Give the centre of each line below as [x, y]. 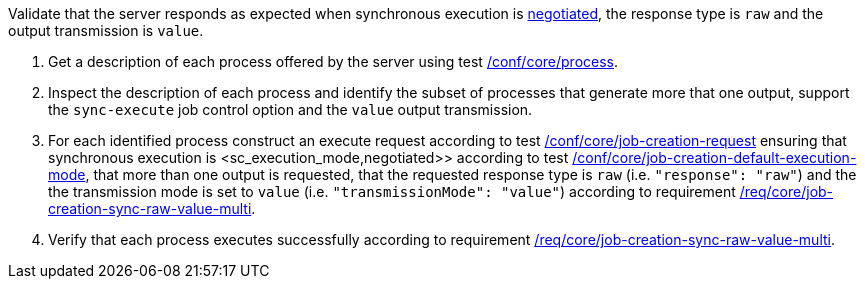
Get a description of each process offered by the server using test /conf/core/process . [333, 61]
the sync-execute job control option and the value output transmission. [290, 109]
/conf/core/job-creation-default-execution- [714, 157]
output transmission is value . [106, 30]
